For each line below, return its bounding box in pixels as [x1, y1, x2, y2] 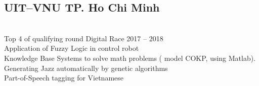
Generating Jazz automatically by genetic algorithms [4, 62, 168, 73]
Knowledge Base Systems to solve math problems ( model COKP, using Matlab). [4, 52, 256, 63]
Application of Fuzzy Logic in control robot [4, 43, 139, 53]
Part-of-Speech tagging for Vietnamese [4, 72, 124, 83]
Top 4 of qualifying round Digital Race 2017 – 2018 [4, 33, 163, 43]
